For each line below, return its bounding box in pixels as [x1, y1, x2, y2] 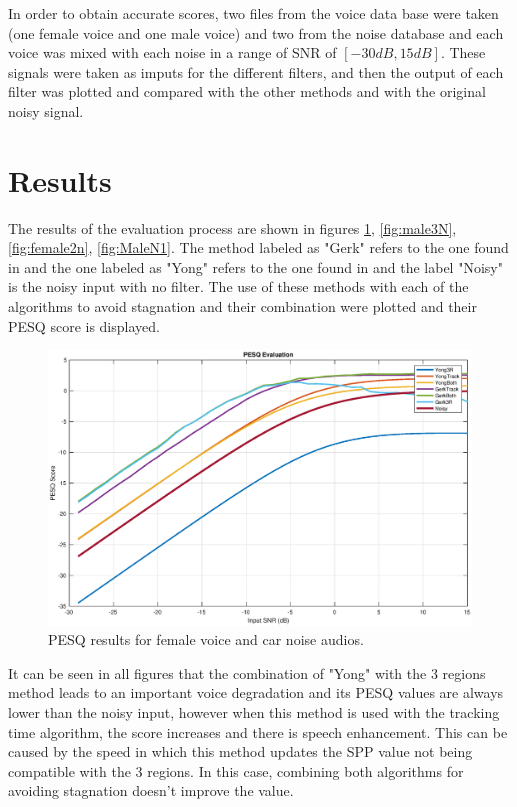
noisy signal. [8, 100, 84, 121]
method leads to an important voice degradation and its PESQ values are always [8, 682, 504, 703]
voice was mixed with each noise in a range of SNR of [8, 42, 337, 63]
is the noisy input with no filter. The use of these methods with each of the [8, 276, 469, 297]
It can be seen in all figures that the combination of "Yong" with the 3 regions [8, 662, 486, 683]
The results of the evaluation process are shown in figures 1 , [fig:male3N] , [8, 217, 457, 238]
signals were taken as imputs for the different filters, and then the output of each [8, 61, 504, 82]
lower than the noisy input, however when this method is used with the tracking [8, 701, 500, 722]
